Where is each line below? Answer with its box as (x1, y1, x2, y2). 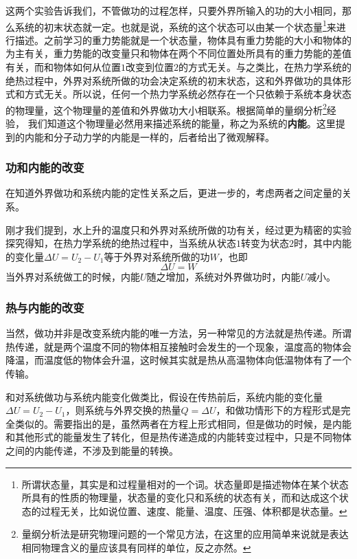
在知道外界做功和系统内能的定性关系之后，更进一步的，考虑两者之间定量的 (5, 186, 342, 200)
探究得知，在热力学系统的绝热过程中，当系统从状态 (5, 236, 236, 250)
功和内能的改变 (5, 159, 84, 176)
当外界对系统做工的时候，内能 (5, 270, 140, 284)
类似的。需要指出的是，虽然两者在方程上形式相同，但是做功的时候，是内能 (14, 416, 352, 430)
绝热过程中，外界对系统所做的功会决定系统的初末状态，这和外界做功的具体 (5, 73, 342, 87)
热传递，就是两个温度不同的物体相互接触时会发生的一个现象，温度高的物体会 (5, 339, 352, 353)
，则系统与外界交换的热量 (65, 403, 181, 417)
